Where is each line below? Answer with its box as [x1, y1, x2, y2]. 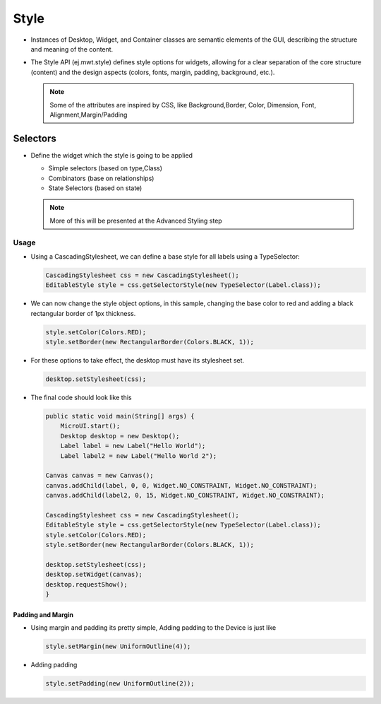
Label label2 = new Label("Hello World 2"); [60, 452, 217, 459]
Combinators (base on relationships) [48, 174, 155, 182]
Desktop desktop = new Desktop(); [60, 432, 180, 440]
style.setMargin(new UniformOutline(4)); [45, 642, 191, 650]
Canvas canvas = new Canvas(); [45, 471, 155, 480]
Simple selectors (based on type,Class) [48, 164, 162, 172]
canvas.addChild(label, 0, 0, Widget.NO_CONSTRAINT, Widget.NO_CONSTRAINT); [45, 481, 317, 489]
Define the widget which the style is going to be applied [30, 151, 193, 159]
